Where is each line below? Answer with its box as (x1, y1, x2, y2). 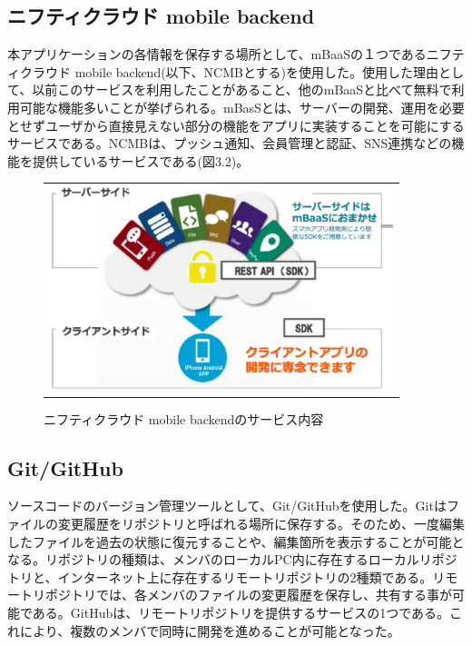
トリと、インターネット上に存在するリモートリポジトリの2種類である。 (7, 567, 433, 586)
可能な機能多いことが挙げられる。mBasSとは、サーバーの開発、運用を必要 (19, 97, 465, 116)
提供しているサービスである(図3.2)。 (32, 151, 250, 170)
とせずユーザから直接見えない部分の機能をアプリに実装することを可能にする (7, 115, 465, 134)
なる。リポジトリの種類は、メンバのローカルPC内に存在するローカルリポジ (7, 550, 457, 569)
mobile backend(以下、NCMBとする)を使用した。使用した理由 (74, 62, 438, 81)
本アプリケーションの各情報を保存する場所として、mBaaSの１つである (7, 45, 427, 64)
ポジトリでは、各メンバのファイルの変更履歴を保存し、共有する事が (44, 585, 452, 604)
